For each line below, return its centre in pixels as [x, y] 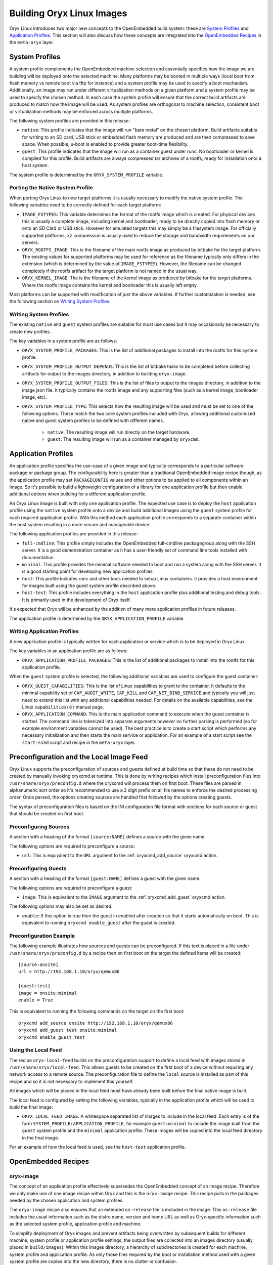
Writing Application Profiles [44, 631]
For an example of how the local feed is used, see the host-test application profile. [98, 1147]
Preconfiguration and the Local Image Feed [79, 757]
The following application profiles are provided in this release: [74, 534]
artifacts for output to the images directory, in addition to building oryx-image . [104, 373]
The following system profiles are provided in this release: [70, 120]
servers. [31, 242]
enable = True [36, 1000]
